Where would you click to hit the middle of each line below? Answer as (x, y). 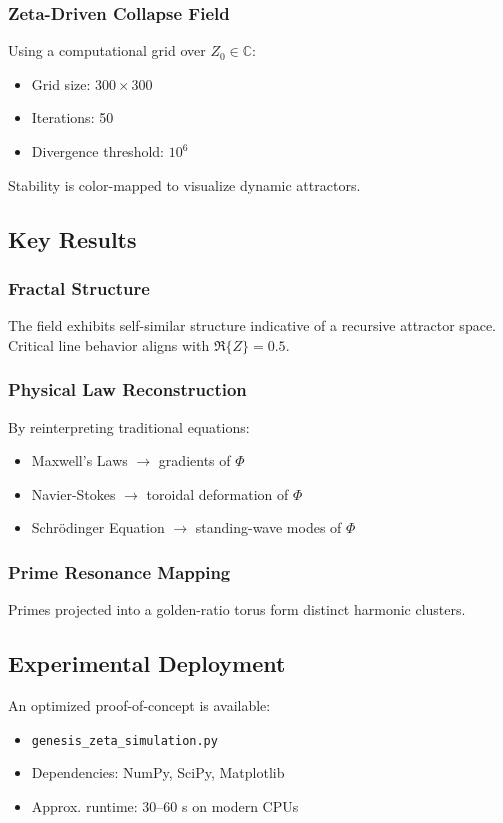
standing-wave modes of (268, 527)
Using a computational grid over (107, 50)
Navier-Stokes (73, 493)
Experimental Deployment (147, 663)
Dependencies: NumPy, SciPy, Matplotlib (158, 772)
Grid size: (61, 83)
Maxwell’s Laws (79, 460)
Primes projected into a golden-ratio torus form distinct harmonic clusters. (237, 609)
